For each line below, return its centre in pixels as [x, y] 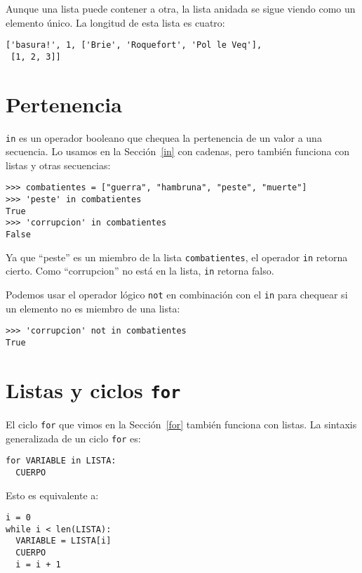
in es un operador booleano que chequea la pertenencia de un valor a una [164, 137]
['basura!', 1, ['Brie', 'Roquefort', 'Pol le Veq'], [134, 45]
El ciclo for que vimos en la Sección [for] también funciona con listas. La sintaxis [181, 424]
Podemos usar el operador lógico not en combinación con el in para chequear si [177, 295]
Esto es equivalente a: [52, 495]
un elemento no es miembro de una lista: [93, 308]
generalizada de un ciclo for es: [73, 438]
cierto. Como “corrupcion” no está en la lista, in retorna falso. [140, 271]
